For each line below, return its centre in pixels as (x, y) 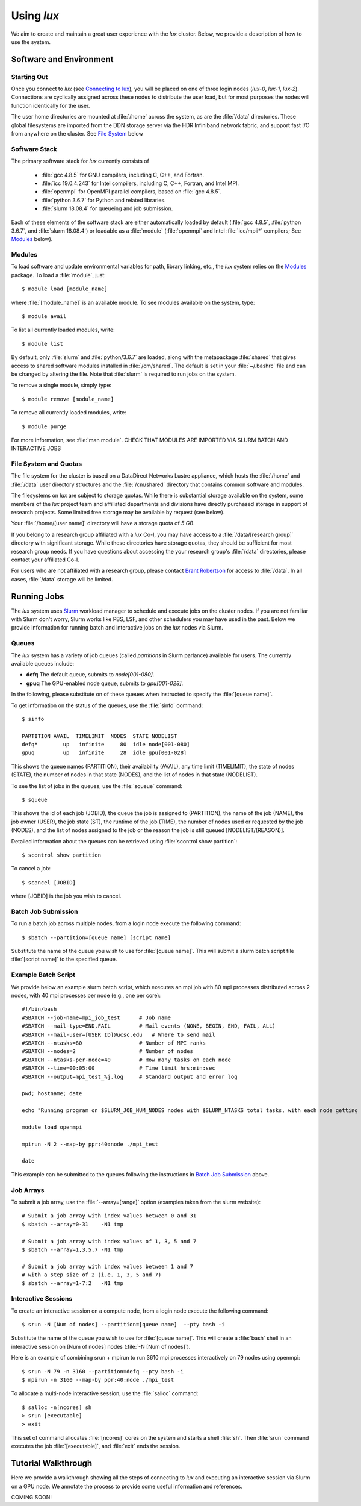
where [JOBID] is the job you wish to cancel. (66, 896)
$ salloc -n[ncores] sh (57, 1407)
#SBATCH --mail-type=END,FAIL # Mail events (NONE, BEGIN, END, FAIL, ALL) (149, 1026)
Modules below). (32, 239)
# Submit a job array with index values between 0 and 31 (109, 1216)
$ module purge (44, 426)
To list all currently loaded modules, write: (63, 330)
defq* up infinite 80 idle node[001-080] (106, 745)
